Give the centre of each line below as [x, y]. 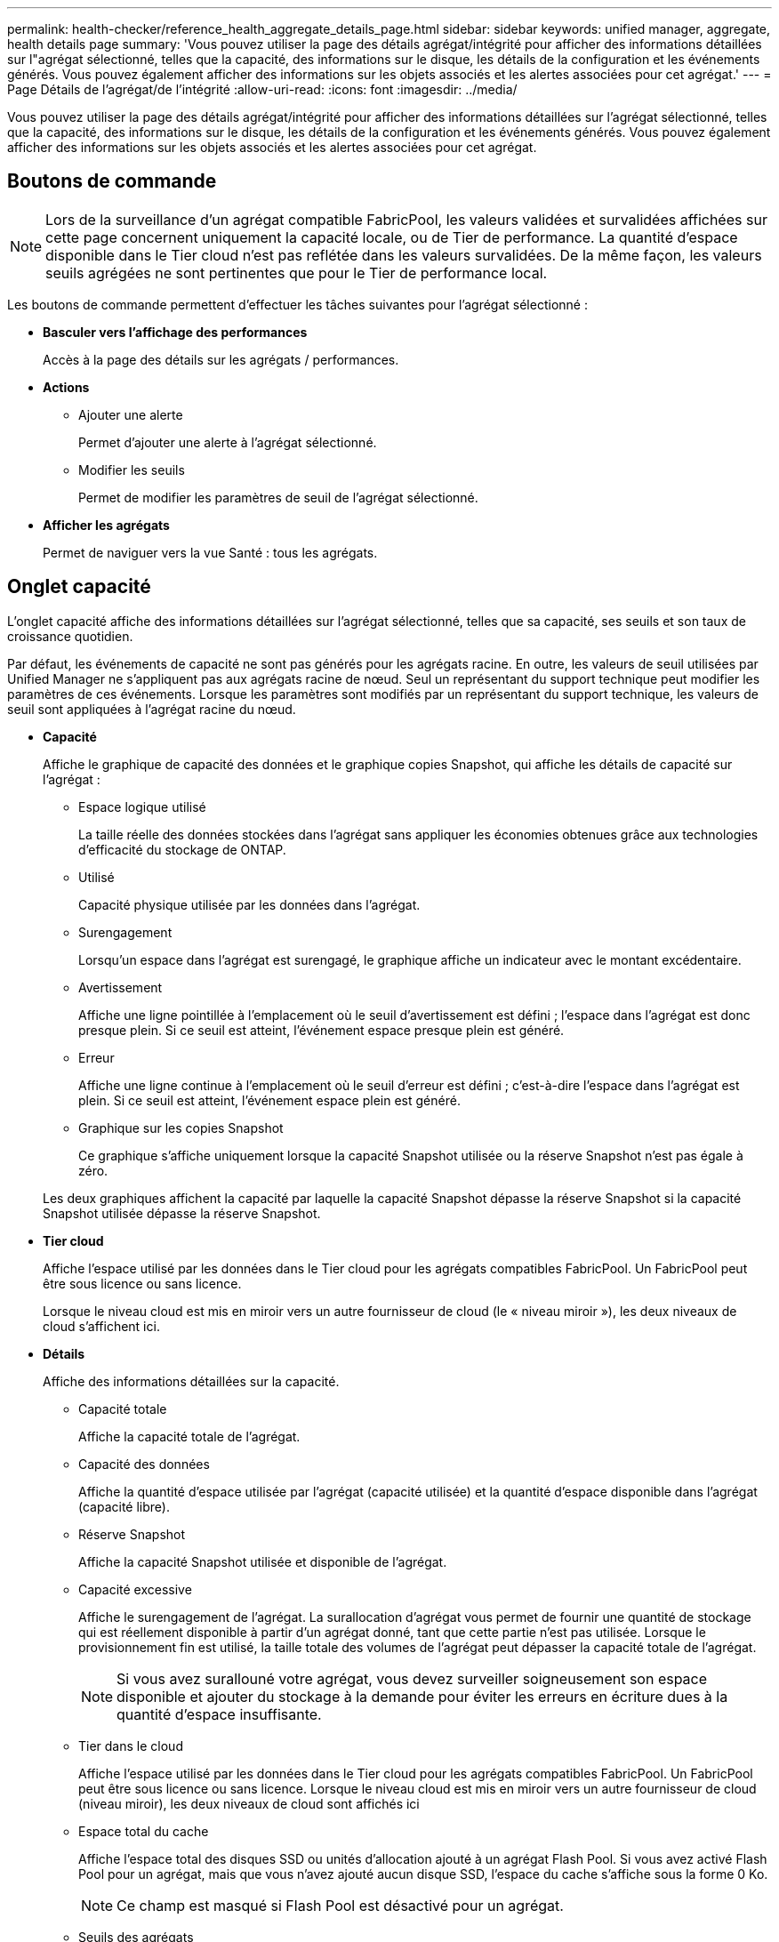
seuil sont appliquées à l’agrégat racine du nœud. [152, 709]
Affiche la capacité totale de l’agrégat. [189, 1436]
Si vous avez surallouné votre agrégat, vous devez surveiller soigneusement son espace [412, 1678]
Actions [66, 387]
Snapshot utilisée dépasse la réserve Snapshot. [182, 1213]
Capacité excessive [135, 1589]
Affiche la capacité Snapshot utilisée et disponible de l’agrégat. [263, 1561]
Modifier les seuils [132, 469]
